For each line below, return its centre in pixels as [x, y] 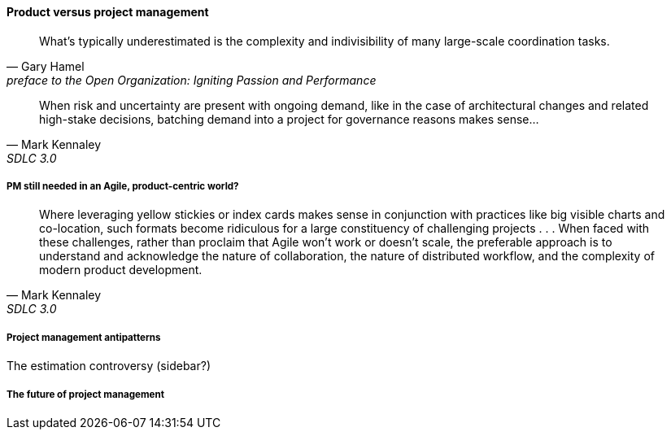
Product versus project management [108, 12]
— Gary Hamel [46, 66]
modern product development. [121, 270]
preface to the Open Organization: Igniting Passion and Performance [192, 80]
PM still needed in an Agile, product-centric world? [123, 186]
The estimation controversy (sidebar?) [109, 366]
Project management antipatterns [84, 337]
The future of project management [85, 394]
